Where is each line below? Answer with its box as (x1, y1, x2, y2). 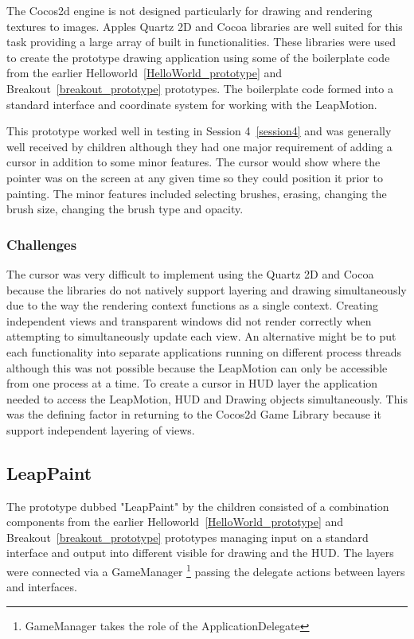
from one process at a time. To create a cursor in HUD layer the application (6, 375, 378, 392)
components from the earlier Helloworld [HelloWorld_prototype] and (6, 513, 344, 530)
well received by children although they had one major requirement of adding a (6, 138, 393, 154)
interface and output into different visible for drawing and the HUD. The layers (6, 544, 394, 561)
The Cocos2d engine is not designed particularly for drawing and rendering (6, 2, 373, 18)
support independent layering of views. (6, 421, 195, 438)
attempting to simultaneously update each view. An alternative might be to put (6, 328, 396, 345)
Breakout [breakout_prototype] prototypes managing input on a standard (6, 528, 369, 545)
